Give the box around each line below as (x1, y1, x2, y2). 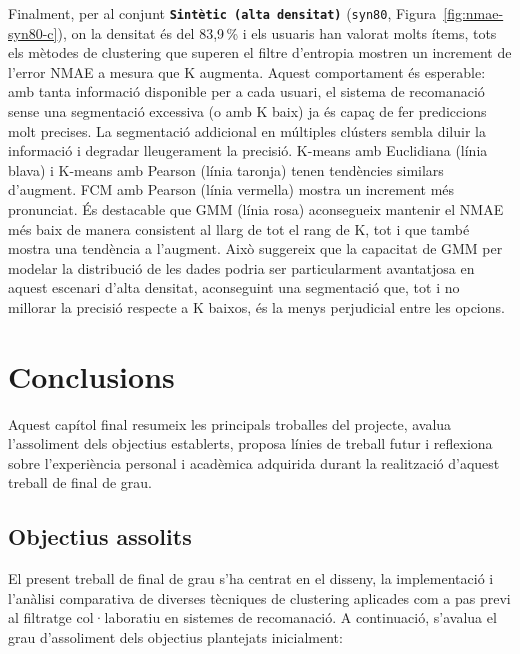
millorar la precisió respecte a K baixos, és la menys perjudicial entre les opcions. (8, 296, 505, 317)
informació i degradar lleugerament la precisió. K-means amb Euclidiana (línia (8, 140, 488, 161)
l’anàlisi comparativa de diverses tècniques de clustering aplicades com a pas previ (8, 587, 511, 608)
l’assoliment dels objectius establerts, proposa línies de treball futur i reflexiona (8, 433, 493, 454)
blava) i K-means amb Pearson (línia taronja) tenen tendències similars (8, 159, 444, 180)
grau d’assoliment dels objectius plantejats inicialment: (8, 627, 343, 648)
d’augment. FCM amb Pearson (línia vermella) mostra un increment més (8, 179, 455, 200)
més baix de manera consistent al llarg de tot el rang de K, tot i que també (8, 218, 470, 239)
